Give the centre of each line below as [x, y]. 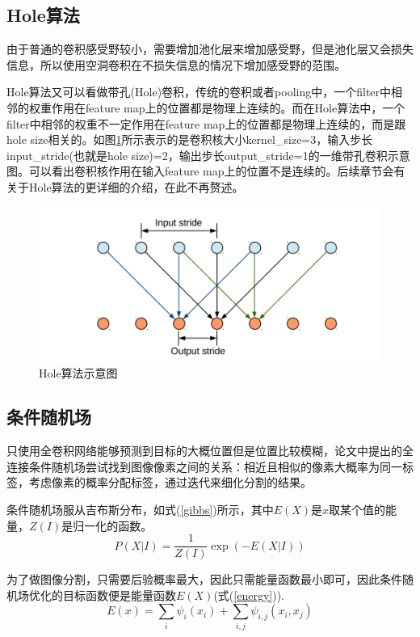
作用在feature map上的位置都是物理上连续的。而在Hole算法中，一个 [228, 107]
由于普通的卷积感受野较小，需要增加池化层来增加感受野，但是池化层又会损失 [210, 49]
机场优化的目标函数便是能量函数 [91, 595]
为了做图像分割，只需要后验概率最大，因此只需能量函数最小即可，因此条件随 [210, 579]
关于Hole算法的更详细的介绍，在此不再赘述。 [125, 186]
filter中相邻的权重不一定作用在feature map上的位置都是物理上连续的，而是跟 [206, 123]
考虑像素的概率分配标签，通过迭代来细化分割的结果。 [170, 482]
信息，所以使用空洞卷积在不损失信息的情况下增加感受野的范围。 [176, 64]
